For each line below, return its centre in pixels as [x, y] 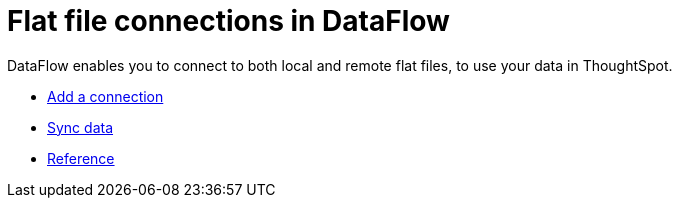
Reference [81, 158]
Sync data [80, 127]
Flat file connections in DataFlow [228, 21]
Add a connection [105, 96]
